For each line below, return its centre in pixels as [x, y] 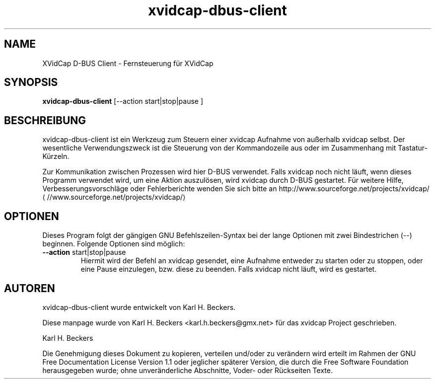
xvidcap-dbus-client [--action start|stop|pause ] [123, 101]
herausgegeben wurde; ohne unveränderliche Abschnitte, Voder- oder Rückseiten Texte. [187, 370]
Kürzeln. [56, 156]
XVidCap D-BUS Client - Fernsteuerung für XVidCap [128, 63]
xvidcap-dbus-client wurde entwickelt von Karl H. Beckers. [139, 307]
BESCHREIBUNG [45, 120]
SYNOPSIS [31, 82]
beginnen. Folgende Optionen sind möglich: [114, 244]
